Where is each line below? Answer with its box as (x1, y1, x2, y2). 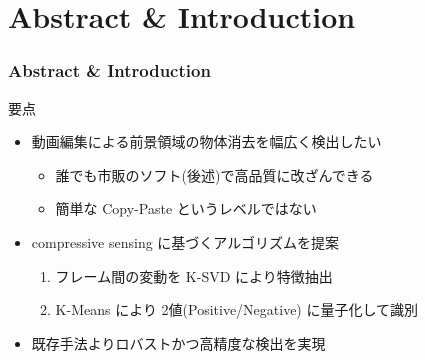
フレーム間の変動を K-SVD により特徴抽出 (55, 265, 333, 286)
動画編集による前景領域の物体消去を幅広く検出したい (31, 131, 382, 152)
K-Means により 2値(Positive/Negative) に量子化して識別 (55, 299, 419, 320)
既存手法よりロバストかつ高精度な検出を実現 (31, 332, 326, 353)
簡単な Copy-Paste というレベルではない (55, 198, 317, 219)
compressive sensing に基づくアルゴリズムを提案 (31, 231, 339, 252)
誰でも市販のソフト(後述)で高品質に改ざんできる (55, 164, 374, 185)
